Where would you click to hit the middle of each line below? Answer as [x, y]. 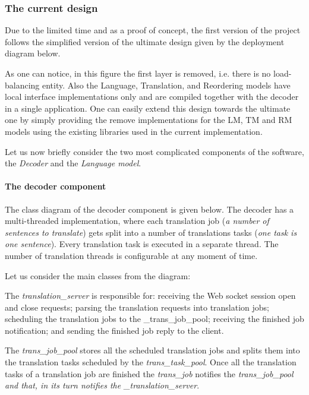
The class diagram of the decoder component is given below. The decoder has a [149, 209]
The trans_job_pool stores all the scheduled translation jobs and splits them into [152, 350]
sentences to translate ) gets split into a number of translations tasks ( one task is [151, 232]
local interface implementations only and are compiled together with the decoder [152, 97]
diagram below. [33, 53]
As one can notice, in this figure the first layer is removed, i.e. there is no [138, 73]
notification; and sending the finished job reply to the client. [114, 330]
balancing [22, 85]
